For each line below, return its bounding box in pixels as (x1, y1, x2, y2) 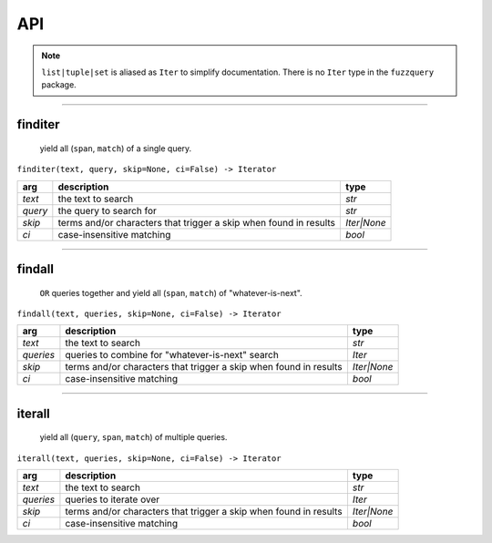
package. (41, 79, 77, 90)
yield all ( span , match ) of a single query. (39, 142, 192, 154)
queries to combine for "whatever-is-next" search (65, 349, 280, 362)
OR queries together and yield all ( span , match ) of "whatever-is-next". (39, 287, 302, 298)
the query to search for (57, 204, 157, 217)
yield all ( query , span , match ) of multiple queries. (39, 432, 228, 443)
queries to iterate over (65, 493, 159, 506)
